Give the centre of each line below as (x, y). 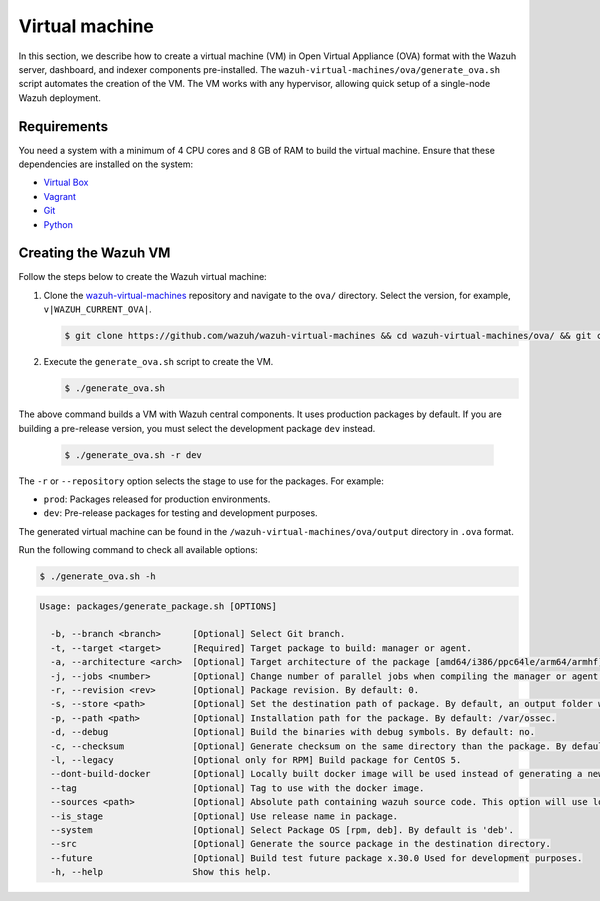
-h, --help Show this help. (161, 872)
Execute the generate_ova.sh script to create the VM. (158, 362)
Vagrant (60, 196)
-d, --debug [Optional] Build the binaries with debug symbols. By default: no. (292, 732)
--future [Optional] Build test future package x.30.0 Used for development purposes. (316, 858)
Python (58, 224)
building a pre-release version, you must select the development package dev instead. (197, 428)
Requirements (63, 126)
